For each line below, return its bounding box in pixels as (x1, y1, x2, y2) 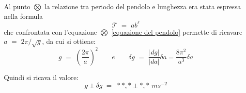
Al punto (4, 1, 31, 11)
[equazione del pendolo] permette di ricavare (111, 27, 243, 37)
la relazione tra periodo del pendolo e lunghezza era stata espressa (45, 1, 241, 11)
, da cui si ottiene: (42, 36, 96, 46)
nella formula (4, 11, 43, 21)
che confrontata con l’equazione (4, 27, 97, 37)
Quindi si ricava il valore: (4, 72, 78, 82)
